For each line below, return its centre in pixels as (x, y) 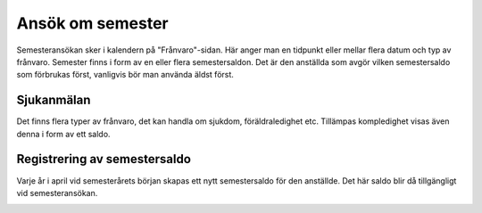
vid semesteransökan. (57, 193)
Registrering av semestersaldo (104, 159)
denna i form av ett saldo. (63, 134)
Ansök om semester (92, 23)
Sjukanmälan (54, 100)
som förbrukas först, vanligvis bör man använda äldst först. (125, 75)
